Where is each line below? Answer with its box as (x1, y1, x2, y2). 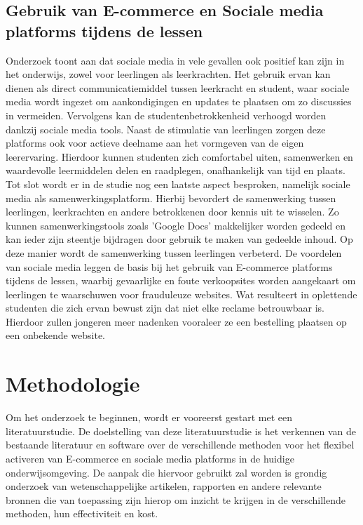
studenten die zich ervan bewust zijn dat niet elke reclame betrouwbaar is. (6, 300, 324, 315)
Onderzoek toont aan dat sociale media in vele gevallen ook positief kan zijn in (6, 53, 345, 67)
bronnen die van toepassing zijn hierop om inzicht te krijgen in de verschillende (6, 492, 345, 507)
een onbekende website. (6, 328, 106, 343)
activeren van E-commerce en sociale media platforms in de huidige (6, 451, 294, 465)
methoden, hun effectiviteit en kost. (6, 506, 158, 521)
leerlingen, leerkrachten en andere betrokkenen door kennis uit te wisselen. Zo (6, 204, 339, 219)
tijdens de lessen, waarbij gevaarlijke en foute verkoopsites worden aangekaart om (6, 273, 356, 288)
